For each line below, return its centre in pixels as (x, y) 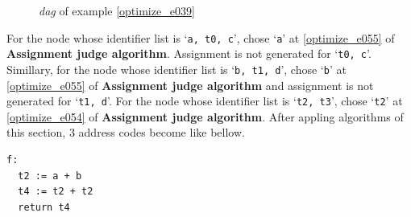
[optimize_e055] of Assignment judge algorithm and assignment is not (190, 85)
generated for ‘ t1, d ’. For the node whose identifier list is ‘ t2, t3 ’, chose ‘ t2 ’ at (205, 101)
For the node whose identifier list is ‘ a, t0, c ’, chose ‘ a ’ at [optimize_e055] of (201, 37)
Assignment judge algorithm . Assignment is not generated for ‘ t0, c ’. (189, 53)
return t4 (44, 207)
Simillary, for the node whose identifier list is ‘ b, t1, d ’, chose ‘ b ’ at (176, 69)
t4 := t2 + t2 (56, 192)
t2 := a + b (50, 176)
